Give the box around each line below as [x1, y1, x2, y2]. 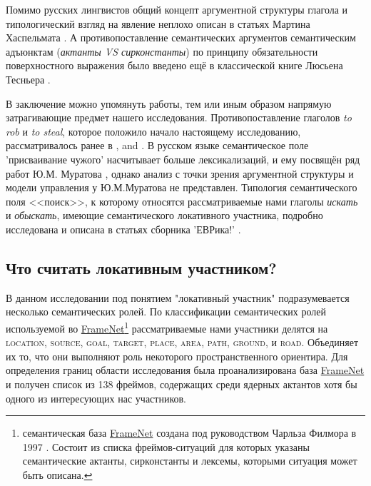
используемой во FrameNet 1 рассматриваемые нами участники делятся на [6, 318, 328, 335]
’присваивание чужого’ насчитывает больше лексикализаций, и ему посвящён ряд [6, 151, 360, 166]
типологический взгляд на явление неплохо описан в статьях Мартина [6, 16, 310, 31]
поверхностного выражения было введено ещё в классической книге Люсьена [6, 58, 343, 73]
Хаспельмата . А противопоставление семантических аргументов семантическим [6, 30, 356, 45]
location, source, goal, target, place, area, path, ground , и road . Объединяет [6, 335, 359, 350]
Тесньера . [6, 71, 51, 86]
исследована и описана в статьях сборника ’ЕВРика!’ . [6, 221, 241, 236]
